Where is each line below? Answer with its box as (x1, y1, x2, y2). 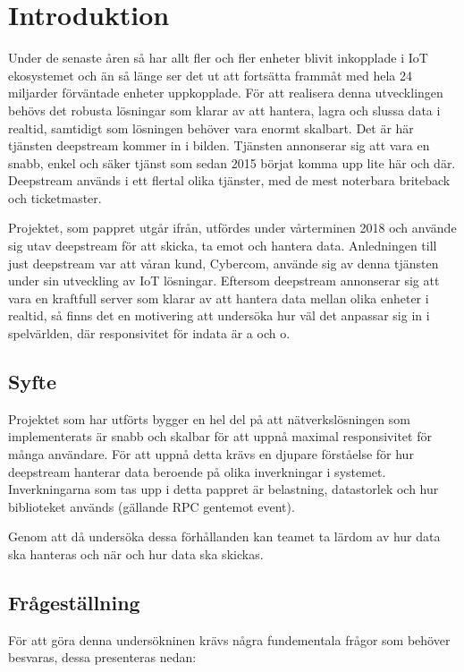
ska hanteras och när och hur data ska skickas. (8, 544, 264, 563)
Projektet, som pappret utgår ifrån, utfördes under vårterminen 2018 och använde (8, 218, 457, 237)
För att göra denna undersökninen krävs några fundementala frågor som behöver (8, 630, 451, 649)
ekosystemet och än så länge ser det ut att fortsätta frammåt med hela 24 (8, 65, 412, 84)
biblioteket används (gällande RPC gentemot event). (8, 497, 295, 515)
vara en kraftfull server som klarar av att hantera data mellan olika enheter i (8, 288, 429, 307)
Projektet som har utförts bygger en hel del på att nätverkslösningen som (8, 409, 410, 428)
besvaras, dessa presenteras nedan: (8, 648, 197, 667)
